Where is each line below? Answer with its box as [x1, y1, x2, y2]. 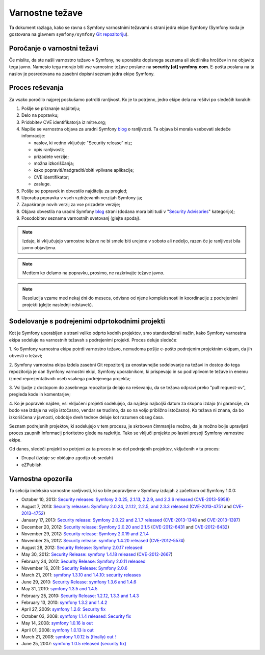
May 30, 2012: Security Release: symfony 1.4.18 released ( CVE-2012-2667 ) [21, 551, 173, 557]
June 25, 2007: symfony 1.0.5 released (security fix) [21, 641, 127, 647]
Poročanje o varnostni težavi [9, 44, 99, 52]
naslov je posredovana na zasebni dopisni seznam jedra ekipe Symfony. [9, 71, 155, 77]
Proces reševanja [9, 83, 64, 92]
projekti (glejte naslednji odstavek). [22, 302, 93, 308]
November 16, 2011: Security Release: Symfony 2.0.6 [21, 565, 128, 571]
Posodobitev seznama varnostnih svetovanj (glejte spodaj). [21, 215, 141, 221]
